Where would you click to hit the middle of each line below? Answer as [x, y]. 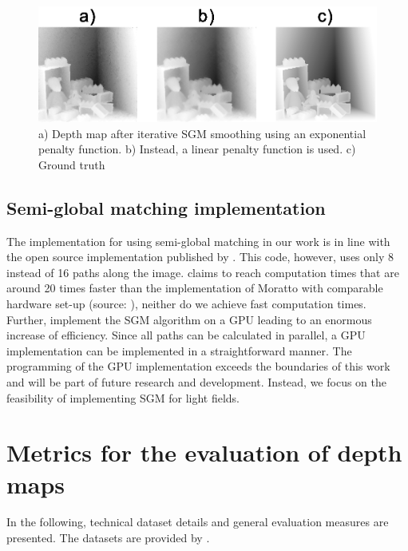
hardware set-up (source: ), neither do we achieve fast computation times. [186, 303]
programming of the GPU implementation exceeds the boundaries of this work [198, 366]
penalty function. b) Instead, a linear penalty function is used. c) [197, 149]
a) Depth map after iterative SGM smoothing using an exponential [202, 133]
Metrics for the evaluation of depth [204, 452]
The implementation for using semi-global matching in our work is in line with [198, 241]
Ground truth [72, 164]
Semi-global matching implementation [166, 207]
